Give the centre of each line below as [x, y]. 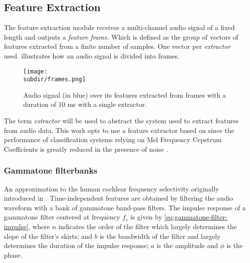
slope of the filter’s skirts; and [48, 236]
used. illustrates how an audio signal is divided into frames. [92, 55]
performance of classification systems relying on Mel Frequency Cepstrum [113, 139]
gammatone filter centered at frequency [62, 217]
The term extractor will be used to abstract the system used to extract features [121, 121]
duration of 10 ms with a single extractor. [85, 104]
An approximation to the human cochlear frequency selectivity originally [111, 188]
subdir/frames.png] [54, 80]
